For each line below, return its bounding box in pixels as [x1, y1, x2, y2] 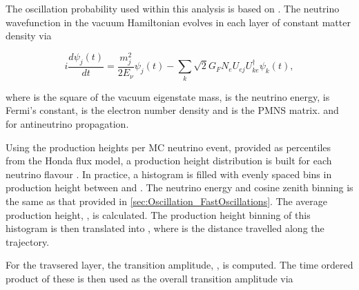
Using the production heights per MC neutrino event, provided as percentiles [6, 139, 331, 154]
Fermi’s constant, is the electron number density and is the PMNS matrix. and [6, 103, 339, 117]
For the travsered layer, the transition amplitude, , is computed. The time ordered [6, 258, 353, 272]
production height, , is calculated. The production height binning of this [6, 207, 311, 222]
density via [6, 28, 52, 43]
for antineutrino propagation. [6, 116, 129, 130]
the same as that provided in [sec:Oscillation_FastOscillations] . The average [6, 193, 327, 208]
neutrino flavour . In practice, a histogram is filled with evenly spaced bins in [6, 166, 332, 181]
